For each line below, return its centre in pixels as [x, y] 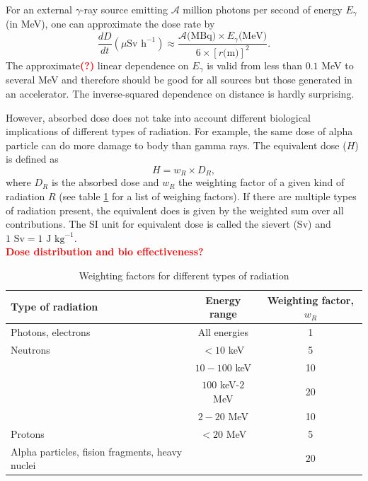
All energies [223, 331]
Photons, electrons [51, 331]
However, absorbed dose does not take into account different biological [158, 117]
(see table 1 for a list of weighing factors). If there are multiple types [208, 196]
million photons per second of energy [263, 9]
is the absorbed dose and [105, 182]
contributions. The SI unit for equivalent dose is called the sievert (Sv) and [168, 224]
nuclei [23, 465]
